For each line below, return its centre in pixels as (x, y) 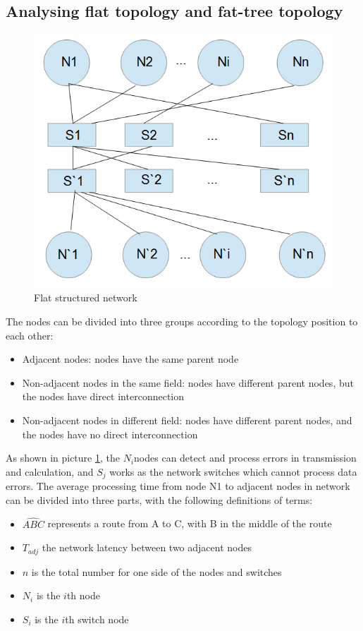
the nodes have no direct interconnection (110, 434)
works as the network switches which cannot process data (233, 471)
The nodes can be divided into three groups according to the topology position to (182, 321)
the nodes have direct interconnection (103, 396)
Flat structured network (86, 298)
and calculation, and (50, 471)
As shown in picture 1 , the (63, 458)
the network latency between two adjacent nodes (147, 547)
